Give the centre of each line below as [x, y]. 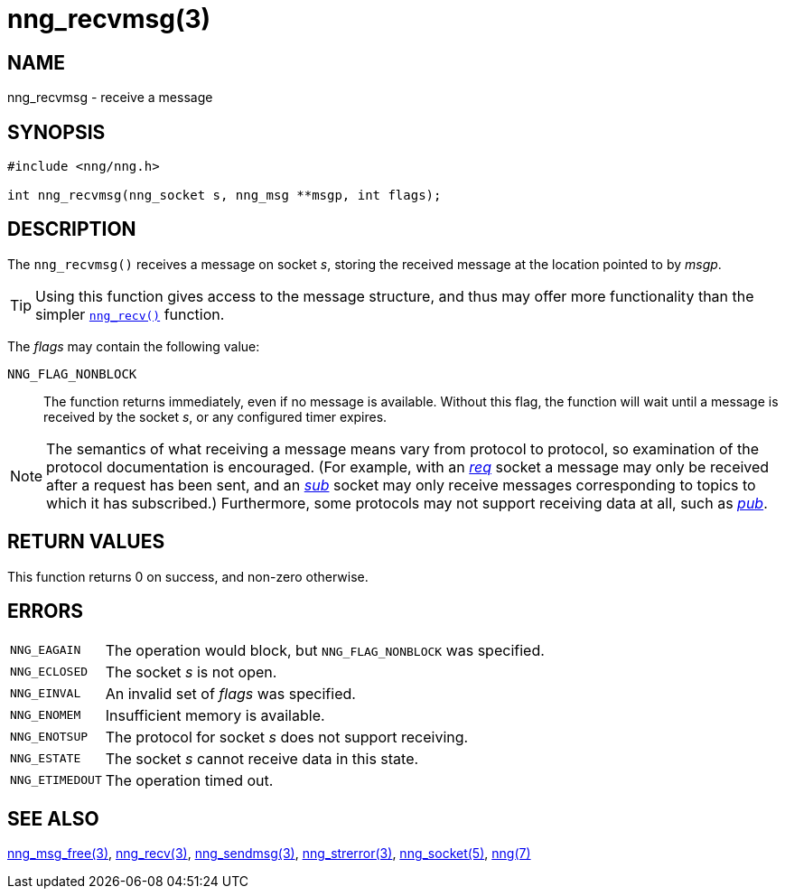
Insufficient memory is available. [215, 715]
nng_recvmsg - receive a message [110, 98]
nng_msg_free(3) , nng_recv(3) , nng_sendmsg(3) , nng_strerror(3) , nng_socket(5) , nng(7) [269, 854]
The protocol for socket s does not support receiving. [287, 737]
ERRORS [46, 611]
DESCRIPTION [72, 229]
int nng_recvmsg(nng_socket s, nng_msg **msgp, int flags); [224, 196]
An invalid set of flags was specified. [230, 693]
